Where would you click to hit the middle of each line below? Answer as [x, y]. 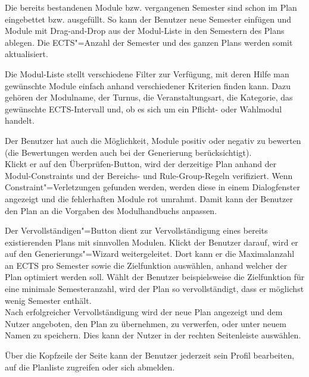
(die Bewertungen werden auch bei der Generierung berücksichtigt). [128, 152]
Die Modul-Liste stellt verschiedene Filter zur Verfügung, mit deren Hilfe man [147, 73]
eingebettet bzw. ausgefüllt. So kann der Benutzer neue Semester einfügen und [148, 19]
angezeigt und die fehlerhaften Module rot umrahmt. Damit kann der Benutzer [149, 198]
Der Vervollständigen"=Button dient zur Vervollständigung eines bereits [136, 230]
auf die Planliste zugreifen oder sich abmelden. [90, 367]
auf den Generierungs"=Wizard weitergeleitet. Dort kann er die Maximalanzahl [150, 254]
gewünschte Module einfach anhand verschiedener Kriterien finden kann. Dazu [148, 85]
